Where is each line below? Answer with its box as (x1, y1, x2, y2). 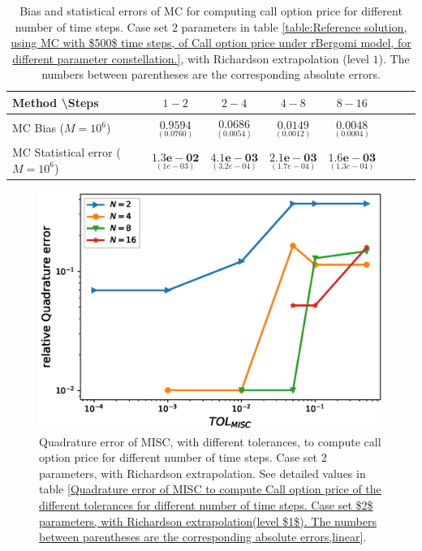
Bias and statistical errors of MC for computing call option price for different (19, 2, 403, 19)
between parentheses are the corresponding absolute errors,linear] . (39, 528, 367, 545)
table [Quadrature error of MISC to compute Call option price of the (39, 480, 381, 497)
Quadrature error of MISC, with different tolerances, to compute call (39, 433, 381, 450)
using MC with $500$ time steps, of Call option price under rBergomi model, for (11, 34, 411, 51)
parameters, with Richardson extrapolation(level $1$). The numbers (39, 512, 377, 529)
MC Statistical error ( (12, 144, 121, 161)
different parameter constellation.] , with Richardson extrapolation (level (12, 50, 369, 67)
